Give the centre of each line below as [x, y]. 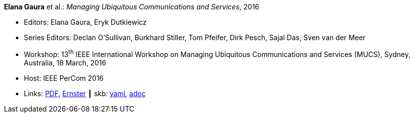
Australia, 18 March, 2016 [65, 62]
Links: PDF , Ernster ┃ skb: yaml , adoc [85, 93]
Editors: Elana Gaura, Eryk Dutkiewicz [85, 22]
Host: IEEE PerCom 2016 [64, 78]
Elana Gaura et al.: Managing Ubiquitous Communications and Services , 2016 [132, 7]
